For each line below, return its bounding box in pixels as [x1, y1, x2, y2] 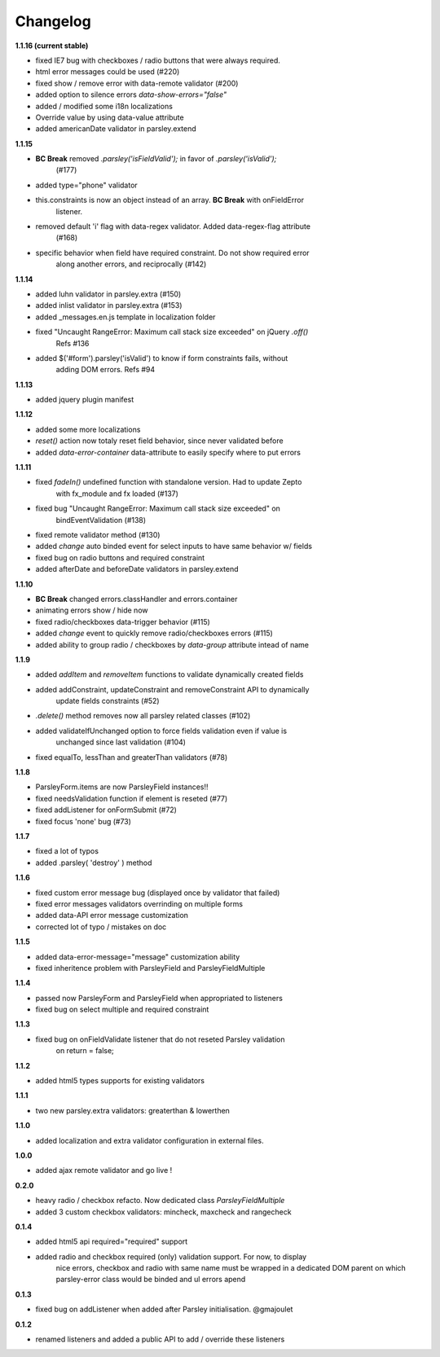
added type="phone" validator [35, 180, 138, 190]
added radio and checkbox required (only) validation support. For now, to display [35, 1251, 307, 1262]
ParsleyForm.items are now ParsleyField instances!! [35, 782, 209, 792]
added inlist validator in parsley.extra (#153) [35, 301, 183, 310]
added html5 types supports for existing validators [35, 1076, 205, 1086]
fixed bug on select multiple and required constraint [35, 1004, 209, 1014]
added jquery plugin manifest [35, 395, 134, 405]
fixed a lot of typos [35, 846, 99, 856]
